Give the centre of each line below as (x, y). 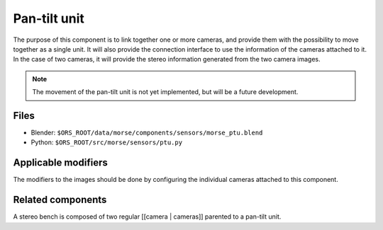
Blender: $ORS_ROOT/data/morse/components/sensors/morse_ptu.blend (147, 133)
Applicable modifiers (60, 163)
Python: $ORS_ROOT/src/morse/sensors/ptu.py (107, 142)
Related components (60, 200)
